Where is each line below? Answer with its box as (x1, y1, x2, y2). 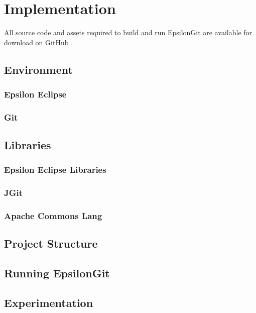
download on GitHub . (4, 37, 73, 47)
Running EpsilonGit (4, 265, 110, 281)
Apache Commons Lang (4, 210, 102, 222)
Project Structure (4, 236, 98, 251)
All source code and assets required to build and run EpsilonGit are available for (4, 27, 252, 38)
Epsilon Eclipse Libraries (4, 163, 106, 176)
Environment (4, 61, 73, 77)
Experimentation (4, 295, 93, 310)
